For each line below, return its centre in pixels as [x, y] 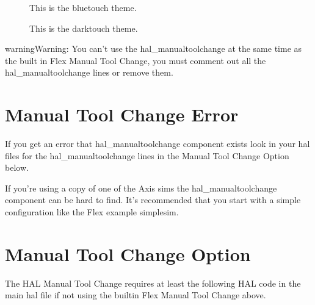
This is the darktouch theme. [84, 28]
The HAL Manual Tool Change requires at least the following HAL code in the [153, 283]
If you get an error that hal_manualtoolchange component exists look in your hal [157, 144]
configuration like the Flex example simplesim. [92, 212]
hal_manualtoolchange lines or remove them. [89, 72]
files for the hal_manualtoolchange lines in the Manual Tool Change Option [147, 155]
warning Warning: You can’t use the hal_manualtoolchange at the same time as [154, 48]
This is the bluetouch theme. [83, 7]
